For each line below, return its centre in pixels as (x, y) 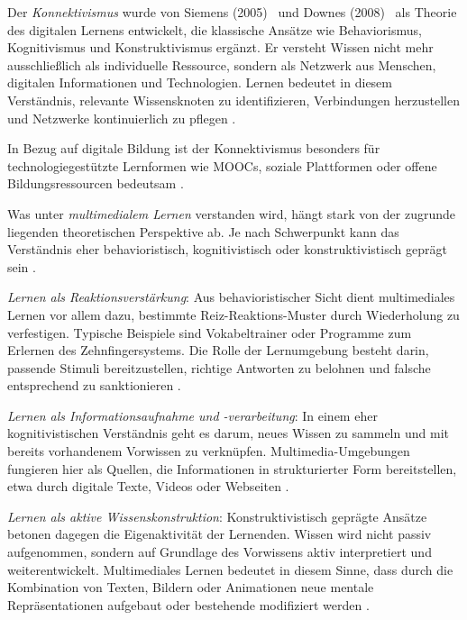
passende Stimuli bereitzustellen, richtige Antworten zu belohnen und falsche (219, 367)
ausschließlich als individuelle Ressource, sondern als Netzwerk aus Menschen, (222, 64)
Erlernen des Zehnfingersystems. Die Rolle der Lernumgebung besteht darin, (218, 350)
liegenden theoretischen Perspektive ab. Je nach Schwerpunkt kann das (203, 231)
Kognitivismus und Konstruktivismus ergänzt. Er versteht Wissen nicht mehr (220, 47)
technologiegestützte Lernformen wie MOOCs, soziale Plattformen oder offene (222, 165)
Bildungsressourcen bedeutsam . (96, 183)
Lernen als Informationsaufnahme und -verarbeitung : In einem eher (192, 415)
